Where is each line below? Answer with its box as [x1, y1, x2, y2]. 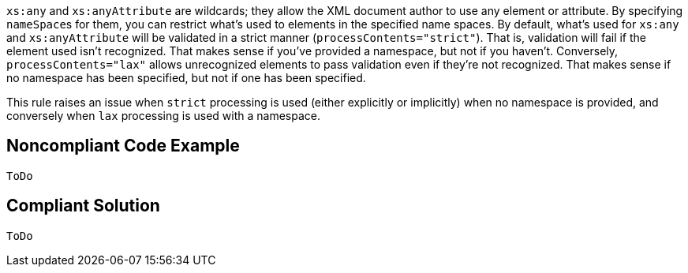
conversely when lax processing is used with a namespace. [6, 109, 320, 122]
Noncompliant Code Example [6, 136, 240, 156]
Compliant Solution [6, 196, 160, 216]
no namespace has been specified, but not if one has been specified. [6, 71, 366, 84]
